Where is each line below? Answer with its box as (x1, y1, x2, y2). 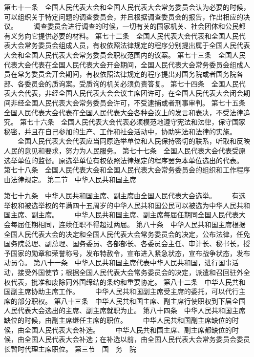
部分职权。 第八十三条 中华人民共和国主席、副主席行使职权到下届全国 (17, 295, 246, 306)
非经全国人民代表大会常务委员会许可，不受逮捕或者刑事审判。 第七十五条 (10, 97, 246, 107)
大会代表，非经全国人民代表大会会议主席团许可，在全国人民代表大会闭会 (10, 88, 243, 98)
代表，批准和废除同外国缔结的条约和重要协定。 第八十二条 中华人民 (10, 276, 232, 287)
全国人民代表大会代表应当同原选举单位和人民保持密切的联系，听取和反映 (17, 136, 250, 146)
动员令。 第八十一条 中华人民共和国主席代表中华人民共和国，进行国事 (4, 257, 232, 268)
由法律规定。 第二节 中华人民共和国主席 (4, 174, 136, 184)
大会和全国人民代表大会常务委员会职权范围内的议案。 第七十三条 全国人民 (4, 49, 246, 60)
